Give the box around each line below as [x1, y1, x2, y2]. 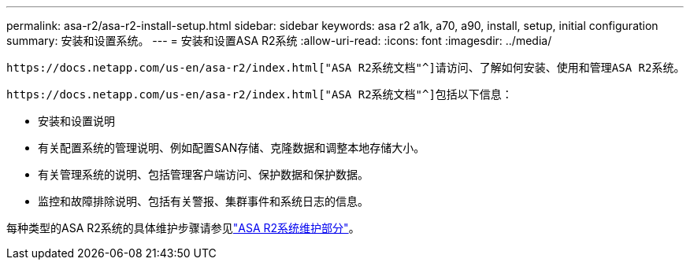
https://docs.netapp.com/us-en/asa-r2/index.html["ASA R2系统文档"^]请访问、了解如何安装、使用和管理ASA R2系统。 [6, 61, 685, 74]
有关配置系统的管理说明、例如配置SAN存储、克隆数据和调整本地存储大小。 [38, 141, 425, 154]
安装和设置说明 [38, 114, 115, 127]
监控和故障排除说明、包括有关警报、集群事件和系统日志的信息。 [38, 194, 369, 208]
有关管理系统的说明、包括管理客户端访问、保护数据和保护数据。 [38, 168, 369, 181]
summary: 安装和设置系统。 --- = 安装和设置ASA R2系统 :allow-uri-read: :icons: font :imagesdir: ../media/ [6, 34, 552, 47]
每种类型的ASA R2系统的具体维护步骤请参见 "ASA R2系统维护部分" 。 [6, 221, 360, 235]
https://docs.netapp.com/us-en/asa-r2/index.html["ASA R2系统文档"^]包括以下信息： [6, 88, 513, 101]
